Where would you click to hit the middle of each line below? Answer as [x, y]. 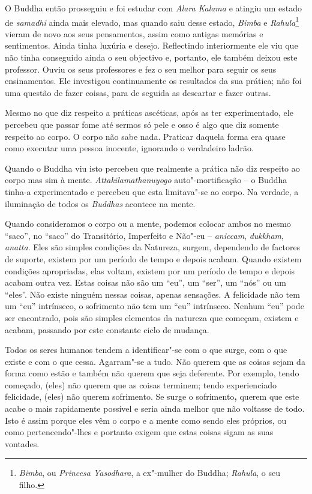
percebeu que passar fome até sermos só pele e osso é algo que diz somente [142, 124]
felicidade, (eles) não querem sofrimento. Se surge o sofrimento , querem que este [152, 396]
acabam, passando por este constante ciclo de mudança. [107, 329]
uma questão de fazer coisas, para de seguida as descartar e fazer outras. [138, 92]
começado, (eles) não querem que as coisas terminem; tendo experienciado [141, 384]
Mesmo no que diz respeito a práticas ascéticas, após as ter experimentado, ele [149, 113]
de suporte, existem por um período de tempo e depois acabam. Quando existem [153, 258]
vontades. [22, 443]
